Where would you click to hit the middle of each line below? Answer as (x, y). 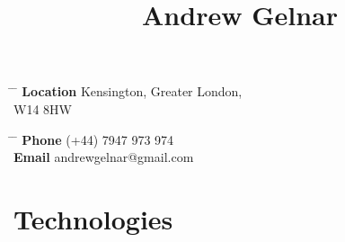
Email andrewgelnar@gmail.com (104, 157)
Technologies (93, 218)
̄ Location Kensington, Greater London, (128, 91)
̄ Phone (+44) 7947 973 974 (94, 139)
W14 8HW (43, 108)
